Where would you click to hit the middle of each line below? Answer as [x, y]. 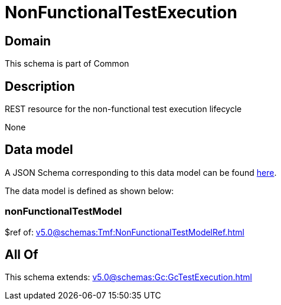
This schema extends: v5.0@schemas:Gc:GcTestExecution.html [128, 277]
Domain [28, 41]
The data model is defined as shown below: [89, 191]
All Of [22, 255]
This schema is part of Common [67, 64]
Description [40, 86]
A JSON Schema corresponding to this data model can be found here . [141, 172]
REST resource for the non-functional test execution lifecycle [123, 109]
